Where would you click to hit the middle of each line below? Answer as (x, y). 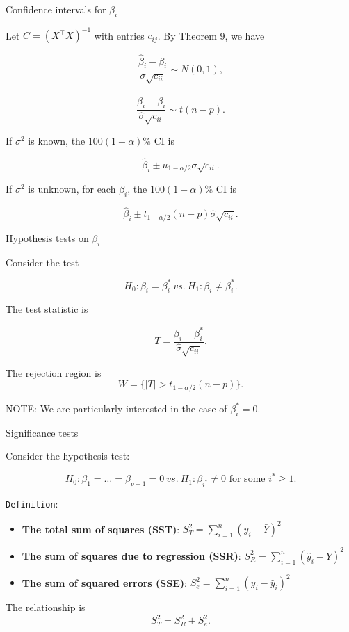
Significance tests (42, 432)
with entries (119, 35)
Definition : (32, 504)
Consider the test (42, 262)
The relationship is (46, 607)
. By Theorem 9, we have (211, 35)
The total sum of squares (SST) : (101, 529)
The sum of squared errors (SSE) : (104, 582)
